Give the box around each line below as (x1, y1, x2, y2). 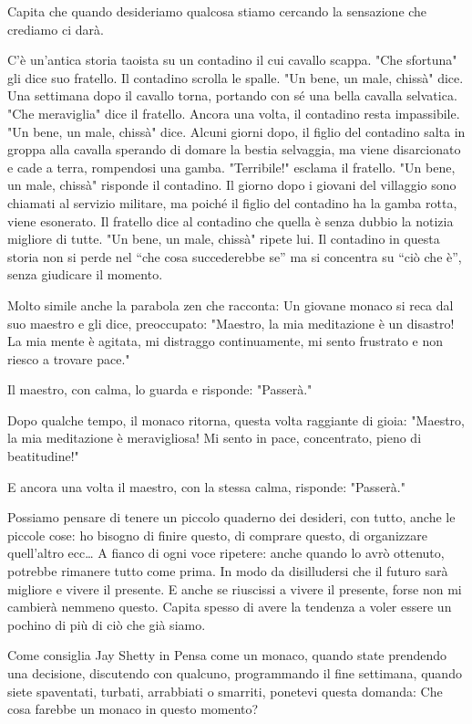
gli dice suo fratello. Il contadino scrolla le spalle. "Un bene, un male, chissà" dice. (7, 68, 464, 87)
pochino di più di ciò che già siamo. (7, 614, 206, 634)
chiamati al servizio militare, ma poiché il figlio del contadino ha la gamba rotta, (7, 193, 457, 212)
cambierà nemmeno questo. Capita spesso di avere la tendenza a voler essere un (7, 597, 452, 616)
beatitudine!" (7, 446, 79, 466)
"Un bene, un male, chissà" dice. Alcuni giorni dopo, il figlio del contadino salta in (7, 121, 466, 141)
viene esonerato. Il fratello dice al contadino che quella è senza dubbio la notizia (7, 211, 454, 230)
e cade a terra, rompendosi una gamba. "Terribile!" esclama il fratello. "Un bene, (7, 157, 456, 176)
